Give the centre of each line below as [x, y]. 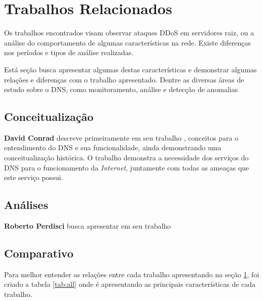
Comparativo [39, 253]
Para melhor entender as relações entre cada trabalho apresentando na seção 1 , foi [132, 274]
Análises [26, 205]
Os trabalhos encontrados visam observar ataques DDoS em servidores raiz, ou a [129, 33]
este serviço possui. [34, 177]
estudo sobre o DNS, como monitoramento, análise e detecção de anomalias [121, 89]
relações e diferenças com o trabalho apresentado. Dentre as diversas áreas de [124, 79]
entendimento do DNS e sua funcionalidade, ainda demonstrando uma [113, 147]
